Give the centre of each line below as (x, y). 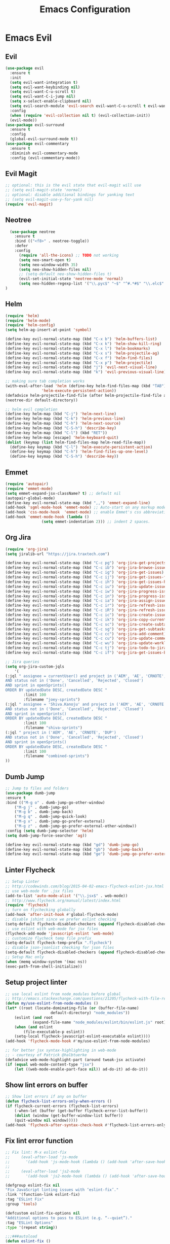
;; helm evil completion (31, 409)
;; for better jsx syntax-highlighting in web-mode (61, 1050)
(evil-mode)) (24, 120)
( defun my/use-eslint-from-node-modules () (52, 1004)
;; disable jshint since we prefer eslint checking (61, 919)
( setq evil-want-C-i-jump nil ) (43, 97)
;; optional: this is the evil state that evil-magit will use (73, 185)
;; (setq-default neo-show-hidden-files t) (65, 274)
